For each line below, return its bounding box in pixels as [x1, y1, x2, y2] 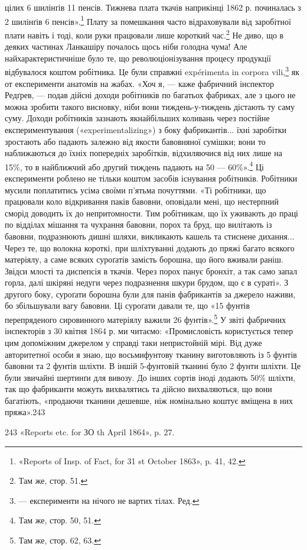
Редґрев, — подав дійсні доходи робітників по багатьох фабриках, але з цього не [5, 89, 296, 101]
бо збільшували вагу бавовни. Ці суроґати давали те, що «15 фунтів [5, 299, 250, 312]
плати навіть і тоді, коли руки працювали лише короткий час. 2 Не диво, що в [5, 27, 284, 41]
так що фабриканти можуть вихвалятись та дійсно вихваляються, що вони [5, 383, 272, 395]
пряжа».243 [5, 406, 45, 418]
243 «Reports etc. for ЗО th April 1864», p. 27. [5, 426, 175, 438]
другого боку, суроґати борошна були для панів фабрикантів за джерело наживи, [5, 287, 296, 300]
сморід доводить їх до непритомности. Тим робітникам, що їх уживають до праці [5, 206, 299, 219]
